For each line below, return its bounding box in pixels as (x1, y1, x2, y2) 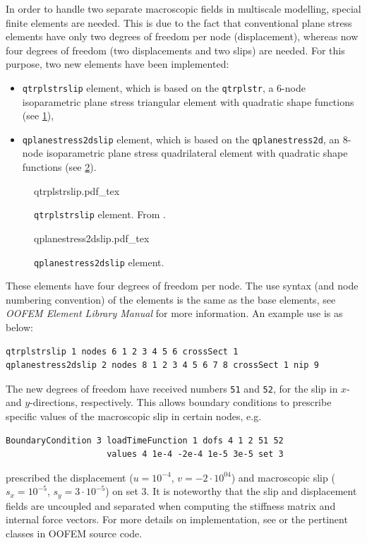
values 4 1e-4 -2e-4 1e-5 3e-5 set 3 (107, 449, 284, 460)
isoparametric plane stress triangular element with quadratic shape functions (22, 94, 354, 109)
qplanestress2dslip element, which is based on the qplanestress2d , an (22, 131, 340, 146)
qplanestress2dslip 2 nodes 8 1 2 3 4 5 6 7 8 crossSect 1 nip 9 (6, 360, 319, 371)
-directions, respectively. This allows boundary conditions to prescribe (30, 395, 332, 410)
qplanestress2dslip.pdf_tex (34, 230, 150, 245)
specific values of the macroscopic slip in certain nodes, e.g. (6, 408, 262, 423)
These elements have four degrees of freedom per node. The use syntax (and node (6, 278, 359, 293)
